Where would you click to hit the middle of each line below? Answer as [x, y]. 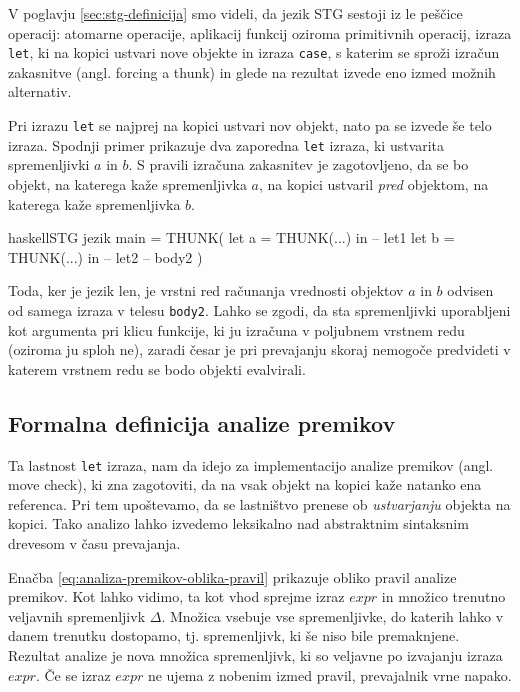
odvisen [470, 290]
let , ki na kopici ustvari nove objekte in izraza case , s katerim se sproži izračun [254, 52]
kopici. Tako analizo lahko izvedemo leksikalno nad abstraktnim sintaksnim [238, 523]
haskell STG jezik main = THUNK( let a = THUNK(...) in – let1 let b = [231, 237]
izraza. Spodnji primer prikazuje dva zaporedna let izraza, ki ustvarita [226, 144]
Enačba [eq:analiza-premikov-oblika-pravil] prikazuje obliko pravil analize [232, 576]
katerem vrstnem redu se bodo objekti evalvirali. [157, 368]
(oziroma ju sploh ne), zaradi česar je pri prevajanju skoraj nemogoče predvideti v [259, 349]
